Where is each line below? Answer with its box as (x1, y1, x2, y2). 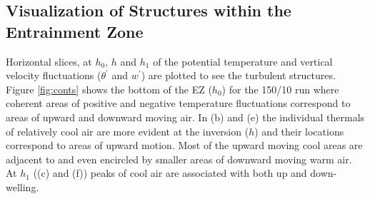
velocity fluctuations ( (6, 68, 101, 83)
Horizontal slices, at (6, 53, 92, 68)
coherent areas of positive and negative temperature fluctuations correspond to (6, 96, 351, 111)
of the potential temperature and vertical (153, 53, 333, 68)
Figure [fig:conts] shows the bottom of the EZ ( (6, 81, 212, 96)
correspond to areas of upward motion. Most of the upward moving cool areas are (6, 138, 363, 153)
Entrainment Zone (6, 20, 144, 42)
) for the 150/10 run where (221, 81, 339, 96)
